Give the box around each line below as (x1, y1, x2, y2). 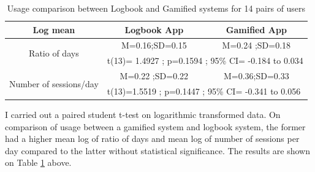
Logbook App (124, 23, 184, 36)
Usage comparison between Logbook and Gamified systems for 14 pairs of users (7, 2, 306, 14)
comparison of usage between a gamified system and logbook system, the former (5, 120, 306, 133)
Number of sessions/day (9, 77, 99, 90)
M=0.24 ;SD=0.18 (222, 39, 291, 52)
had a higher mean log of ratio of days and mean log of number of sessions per (5, 132, 300, 145)
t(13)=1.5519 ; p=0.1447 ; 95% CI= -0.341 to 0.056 (107, 84, 301, 97)
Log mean (32, 23, 75, 36)
